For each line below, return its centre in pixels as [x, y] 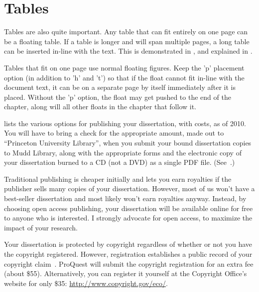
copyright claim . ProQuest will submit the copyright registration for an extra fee [129, 263]
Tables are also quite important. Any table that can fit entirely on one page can [126, 32]
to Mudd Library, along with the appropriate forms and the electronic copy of [123, 152]
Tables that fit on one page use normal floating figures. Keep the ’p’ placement [124, 67]
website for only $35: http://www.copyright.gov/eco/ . [86, 283]
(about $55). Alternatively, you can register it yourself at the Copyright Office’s [126, 273]
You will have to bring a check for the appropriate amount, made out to [114, 133]
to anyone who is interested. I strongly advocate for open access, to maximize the [128, 218]
